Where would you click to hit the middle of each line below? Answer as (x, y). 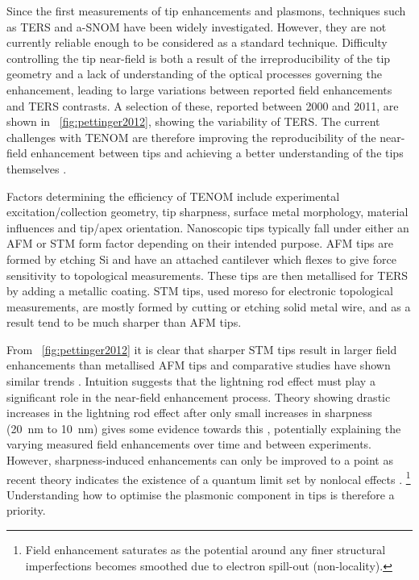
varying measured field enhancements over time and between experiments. (189, 444)
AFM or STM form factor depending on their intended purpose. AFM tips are (200, 243)
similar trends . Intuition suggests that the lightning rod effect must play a (191, 381)
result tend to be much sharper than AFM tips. (124, 322)
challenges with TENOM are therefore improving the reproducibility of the (191, 137)
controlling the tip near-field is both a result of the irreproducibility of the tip (199, 58)
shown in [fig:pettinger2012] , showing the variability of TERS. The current (193, 121)
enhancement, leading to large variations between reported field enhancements (199, 89)
